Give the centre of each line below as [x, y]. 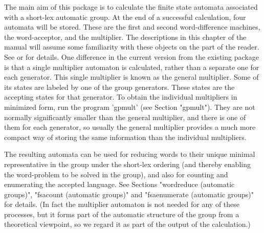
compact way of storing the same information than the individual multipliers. [125, 137]
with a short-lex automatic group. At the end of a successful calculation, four [125, 17]
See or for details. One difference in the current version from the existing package [131, 56]
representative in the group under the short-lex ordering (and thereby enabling [127, 164]
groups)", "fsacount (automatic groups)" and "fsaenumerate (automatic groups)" [129, 194]
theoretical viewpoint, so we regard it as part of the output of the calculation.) [127, 224]
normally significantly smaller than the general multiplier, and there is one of [125, 117]
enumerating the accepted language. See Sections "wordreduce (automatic [119, 184]
